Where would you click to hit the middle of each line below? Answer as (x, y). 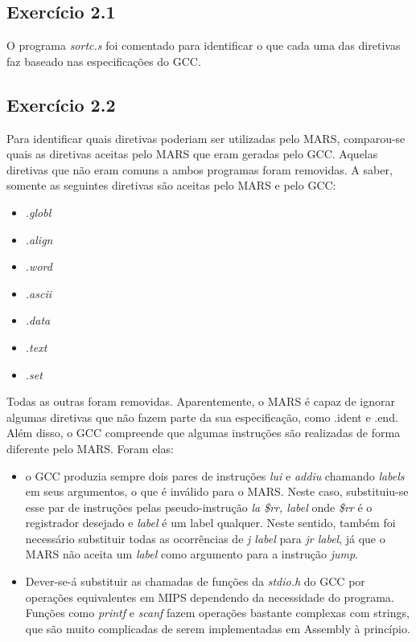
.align (39, 239)
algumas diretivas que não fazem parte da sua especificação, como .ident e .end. (202, 417)
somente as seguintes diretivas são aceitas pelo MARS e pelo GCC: (171, 185)
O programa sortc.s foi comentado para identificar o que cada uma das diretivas (204, 45)
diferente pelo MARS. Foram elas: (90, 448)
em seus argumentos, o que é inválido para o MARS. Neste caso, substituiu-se (217, 491)
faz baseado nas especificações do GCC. (104, 61)
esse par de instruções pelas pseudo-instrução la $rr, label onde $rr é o (199, 507)
